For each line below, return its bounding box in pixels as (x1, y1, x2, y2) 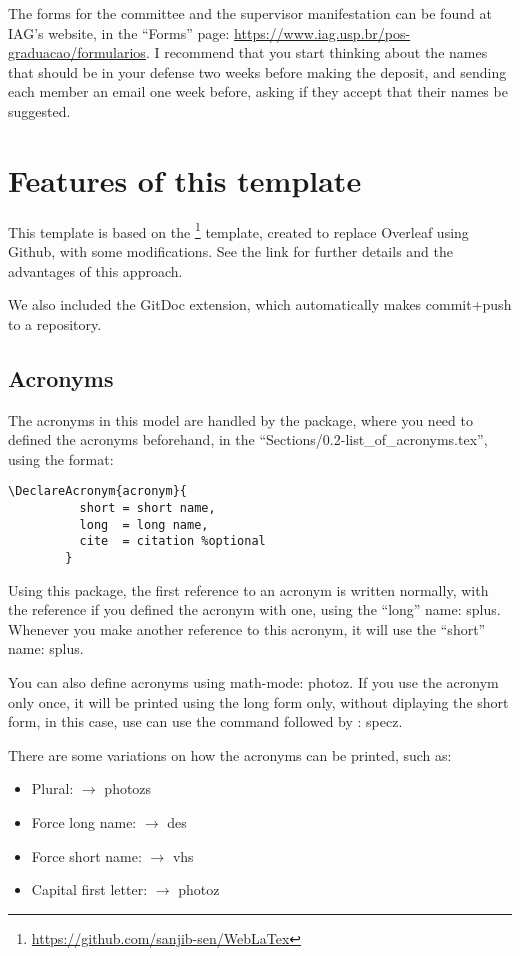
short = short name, (79, 500, 216, 515)
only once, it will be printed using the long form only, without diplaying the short (8, 691, 509, 712)
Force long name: (31, 811, 137, 832)
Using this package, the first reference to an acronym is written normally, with (8, 579, 489, 600)
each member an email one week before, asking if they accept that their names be (8, 81, 508, 102)
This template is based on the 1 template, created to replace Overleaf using (8, 218, 469, 242)
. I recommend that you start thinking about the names (145, 42, 488, 63)
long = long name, (79, 517, 209, 532)
